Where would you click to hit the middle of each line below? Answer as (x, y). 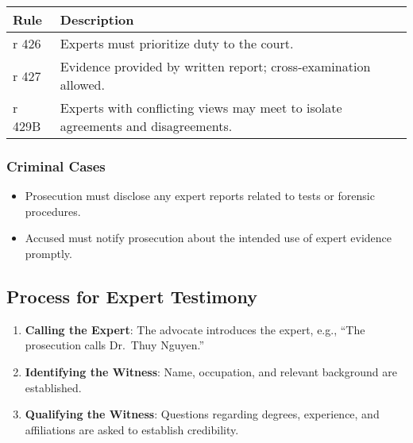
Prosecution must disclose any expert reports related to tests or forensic (200, 196)
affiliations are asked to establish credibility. (132, 429)
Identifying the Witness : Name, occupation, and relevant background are (211, 371)
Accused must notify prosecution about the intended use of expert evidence (208, 238)
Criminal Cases (56, 166)
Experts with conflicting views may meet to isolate (201, 108)
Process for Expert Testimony (132, 296)
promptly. (48, 253)
